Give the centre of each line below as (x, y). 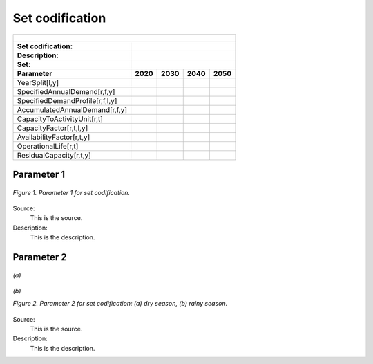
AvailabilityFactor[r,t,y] (54, 137)
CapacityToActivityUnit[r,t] (60, 119)
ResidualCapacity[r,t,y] (54, 155)
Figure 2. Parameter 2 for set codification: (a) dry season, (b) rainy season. (120, 304)
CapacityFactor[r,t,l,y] (52, 128)
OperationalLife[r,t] (48, 146)
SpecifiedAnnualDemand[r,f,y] (66, 91)
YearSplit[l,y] (38, 82)
